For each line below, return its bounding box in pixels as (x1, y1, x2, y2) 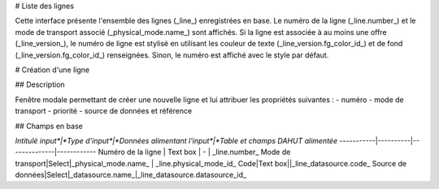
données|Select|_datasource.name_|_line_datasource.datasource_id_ (15, 170, 247, 180)
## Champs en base (15, 121, 83, 131)
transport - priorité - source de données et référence (15, 106, 193, 116)
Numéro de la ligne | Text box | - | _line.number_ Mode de (98, 147, 291, 157)
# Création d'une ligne (15, 65, 90, 75)
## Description (15, 79, 65, 89)
